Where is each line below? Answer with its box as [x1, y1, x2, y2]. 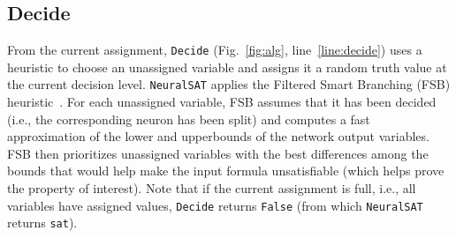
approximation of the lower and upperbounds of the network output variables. [7, 127, 429, 145]
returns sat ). [7, 213, 78, 232]
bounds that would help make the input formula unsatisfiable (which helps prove [7, 161, 445, 180]
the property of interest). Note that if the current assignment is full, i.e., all [7, 179, 416, 197]
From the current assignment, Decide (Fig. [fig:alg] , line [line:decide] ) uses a [7, 41, 422, 59]
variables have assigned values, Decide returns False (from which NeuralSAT [7, 196, 423, 214]
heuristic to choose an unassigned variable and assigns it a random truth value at [7, 57, 447, 76]
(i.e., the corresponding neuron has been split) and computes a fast [7, 109, 370, 128]
